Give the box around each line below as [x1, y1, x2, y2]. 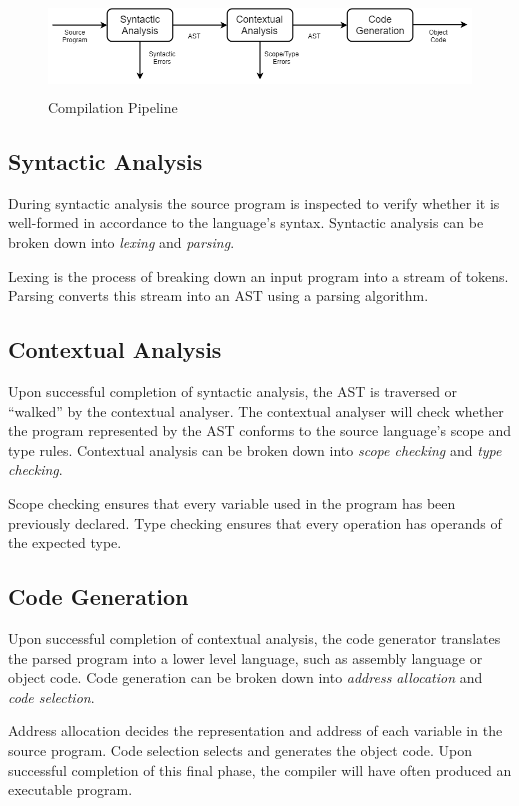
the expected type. [8, 532, 122, 553]
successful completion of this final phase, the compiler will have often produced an [8, 759, 512, 780]
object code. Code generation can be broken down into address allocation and [8, 667, 483, 688]
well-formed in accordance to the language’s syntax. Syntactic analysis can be [8, 212, 484, 233]
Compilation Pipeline [48, 97, 178, 118]
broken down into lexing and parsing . [8, 232, 235, 253]
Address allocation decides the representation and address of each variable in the [8, 720, 503, 741]
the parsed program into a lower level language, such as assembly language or [8, 647, 483, 668]
